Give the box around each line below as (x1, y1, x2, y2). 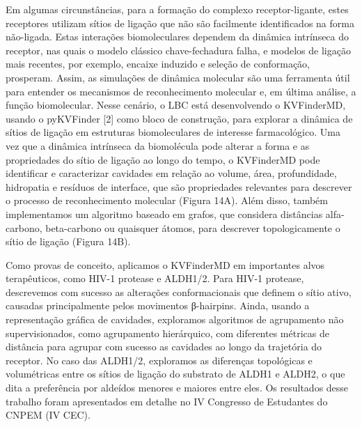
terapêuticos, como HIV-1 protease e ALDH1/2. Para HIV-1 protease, (6, 271, 304, 286)
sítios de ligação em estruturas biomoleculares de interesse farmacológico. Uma (6, 125, 340, 139)
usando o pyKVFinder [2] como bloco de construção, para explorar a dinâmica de (6, 111, 353, 125)
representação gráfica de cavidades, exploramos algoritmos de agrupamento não (6, 312, 344, 327)
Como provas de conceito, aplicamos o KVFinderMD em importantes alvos (6, 257, 325, 272)
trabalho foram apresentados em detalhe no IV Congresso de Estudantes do (6, 394, 328, 408)
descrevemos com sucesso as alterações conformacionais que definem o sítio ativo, (6, 284, 352, 299)
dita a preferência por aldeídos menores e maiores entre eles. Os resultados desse (6, 380, 349, 395)
